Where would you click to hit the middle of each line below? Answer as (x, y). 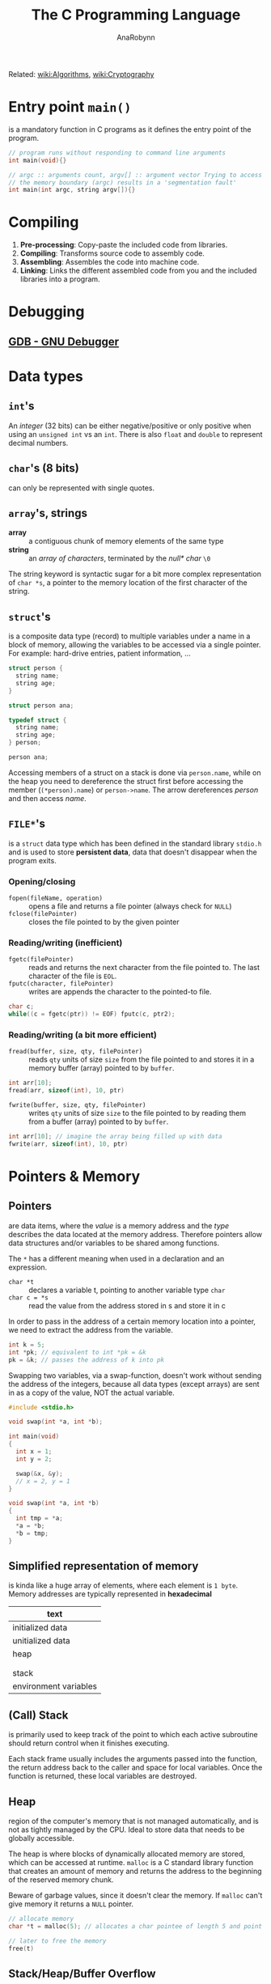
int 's (21, 406)
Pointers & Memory (74, 1177)
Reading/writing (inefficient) (66, 943)
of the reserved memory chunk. (61, 1880)
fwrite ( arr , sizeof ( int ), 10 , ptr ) (68, 1144)
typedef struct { (38, 720)
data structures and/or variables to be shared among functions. (114, 1243)
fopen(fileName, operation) (56, 899)
